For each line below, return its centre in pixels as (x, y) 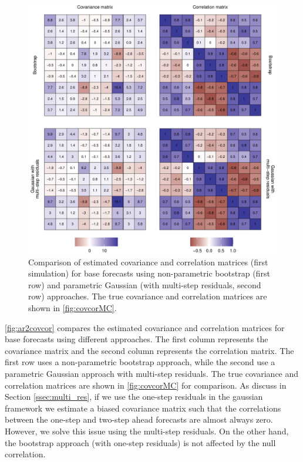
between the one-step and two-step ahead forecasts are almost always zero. (139, 419)
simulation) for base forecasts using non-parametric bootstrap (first (149, 273)
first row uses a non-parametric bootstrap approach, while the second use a (140, 362)
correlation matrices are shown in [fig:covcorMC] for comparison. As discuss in (146, 385)
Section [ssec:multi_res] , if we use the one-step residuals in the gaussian (134, 397)
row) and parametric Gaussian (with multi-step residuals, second (145, 284)
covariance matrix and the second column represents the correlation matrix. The (149, 350)
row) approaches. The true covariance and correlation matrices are (148, 296)
